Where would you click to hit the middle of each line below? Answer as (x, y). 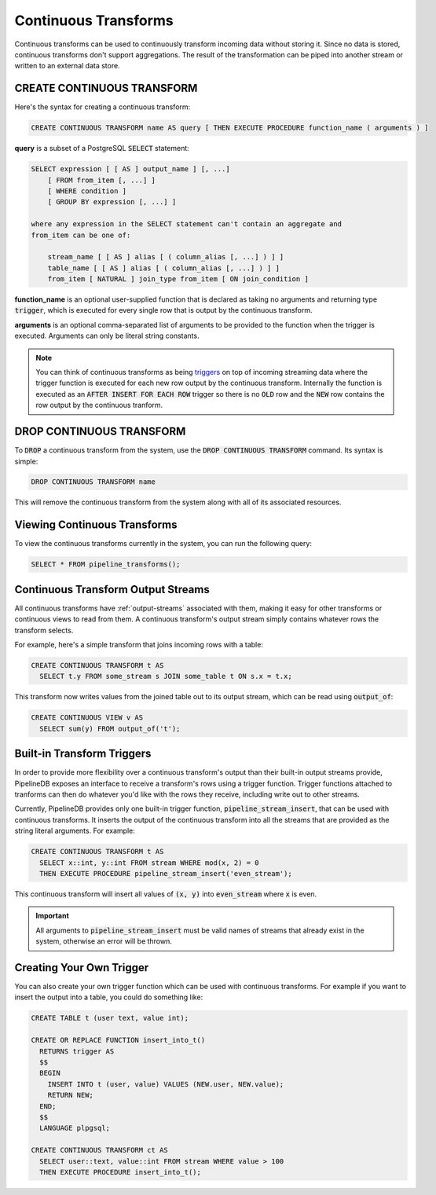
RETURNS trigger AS (77, 1051)
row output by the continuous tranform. (99, 405)
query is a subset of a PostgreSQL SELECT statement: (102, 148)
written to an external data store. (68, 66)
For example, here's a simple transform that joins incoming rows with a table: (139, 645)
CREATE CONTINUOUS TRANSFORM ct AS (99, 1150)
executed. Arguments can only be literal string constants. (107, 336)
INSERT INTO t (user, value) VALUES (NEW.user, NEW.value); (166, 1084)
